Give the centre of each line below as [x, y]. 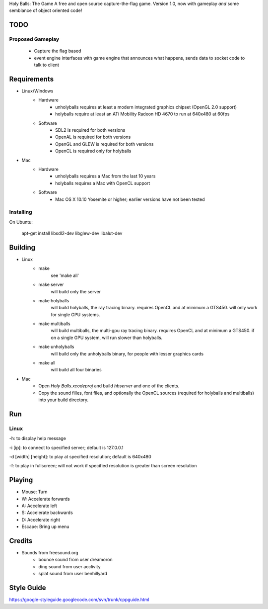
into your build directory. [64, 400]
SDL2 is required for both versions [90, 130]
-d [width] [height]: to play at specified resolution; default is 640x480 [80, 456]
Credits [21, 541]
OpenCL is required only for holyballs [93, 151]
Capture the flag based [58, 51]
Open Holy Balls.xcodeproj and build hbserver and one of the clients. [109, 386]
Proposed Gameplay [34, 39]
